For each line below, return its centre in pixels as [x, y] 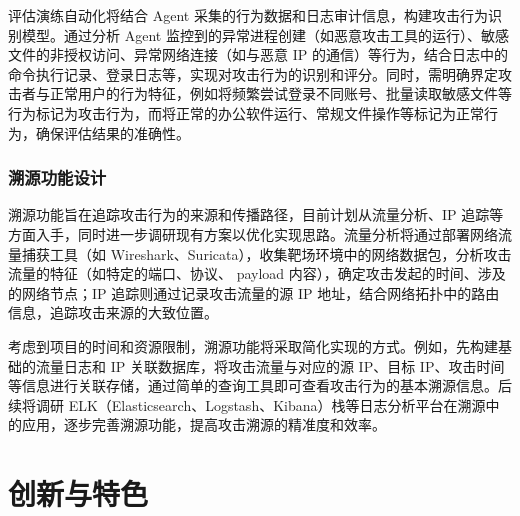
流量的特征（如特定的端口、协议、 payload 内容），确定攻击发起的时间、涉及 [257, 273]
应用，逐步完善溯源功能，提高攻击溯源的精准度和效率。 [203, 424]
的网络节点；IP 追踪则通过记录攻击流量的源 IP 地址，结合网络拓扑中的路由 [254, 292]
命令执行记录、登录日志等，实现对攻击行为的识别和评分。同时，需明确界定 [253, 73]
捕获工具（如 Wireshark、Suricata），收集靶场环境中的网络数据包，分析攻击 [266, 253]
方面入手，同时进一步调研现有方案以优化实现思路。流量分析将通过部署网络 [253, 233]
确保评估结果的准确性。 [112, 132]
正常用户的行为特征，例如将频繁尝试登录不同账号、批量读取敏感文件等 [280, 93]
